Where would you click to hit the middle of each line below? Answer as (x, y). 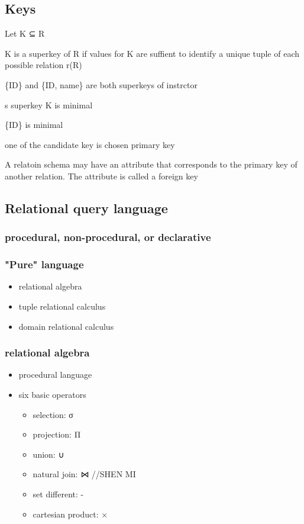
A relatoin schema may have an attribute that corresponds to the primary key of (151, 164)
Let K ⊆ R (25, 33)
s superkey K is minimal (49, 105)
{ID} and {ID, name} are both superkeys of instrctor (101, 84)
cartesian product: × (70, 514)
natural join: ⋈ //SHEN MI (84, 474)
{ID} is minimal (34, 125)
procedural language (55, 374)
